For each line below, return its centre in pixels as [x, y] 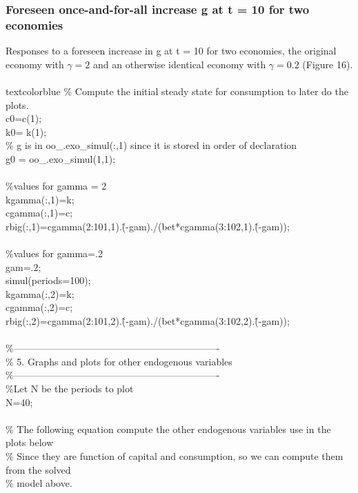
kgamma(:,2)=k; [40, 293]
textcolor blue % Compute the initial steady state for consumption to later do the [177, 91]
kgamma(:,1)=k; [40, 199]
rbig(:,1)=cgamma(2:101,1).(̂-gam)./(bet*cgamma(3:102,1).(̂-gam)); [148, 226]
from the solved [38, 469]
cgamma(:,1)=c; [39, 213]
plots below [30, 442]
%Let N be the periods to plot [70, 388]
